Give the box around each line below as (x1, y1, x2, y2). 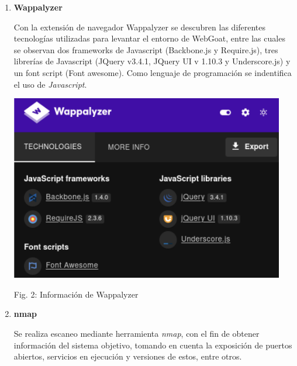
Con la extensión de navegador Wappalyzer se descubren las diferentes (13, 20, 266, 33)
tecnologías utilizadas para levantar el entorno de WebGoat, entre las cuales (13, 32, 285, 44)
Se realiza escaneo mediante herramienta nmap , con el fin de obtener (13, 327, 260, 340)
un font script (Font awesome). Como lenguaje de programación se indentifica (13, 66, 292, 78)
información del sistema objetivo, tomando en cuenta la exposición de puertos (13, 339, 292, 351)
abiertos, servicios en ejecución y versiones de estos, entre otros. (13, 350, 242, 362)
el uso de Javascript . (13, 78, 87, 90)
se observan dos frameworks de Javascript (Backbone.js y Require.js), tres (13, 43, 278, 56)
